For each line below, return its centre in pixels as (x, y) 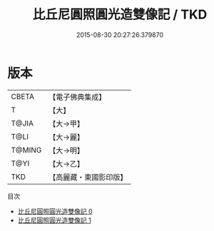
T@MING (26, 150)
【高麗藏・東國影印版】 (88, 177)
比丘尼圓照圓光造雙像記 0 (55, 211)
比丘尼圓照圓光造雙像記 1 (54, 220)
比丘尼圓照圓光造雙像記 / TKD (120, 15)
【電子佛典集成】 (77, 97)
